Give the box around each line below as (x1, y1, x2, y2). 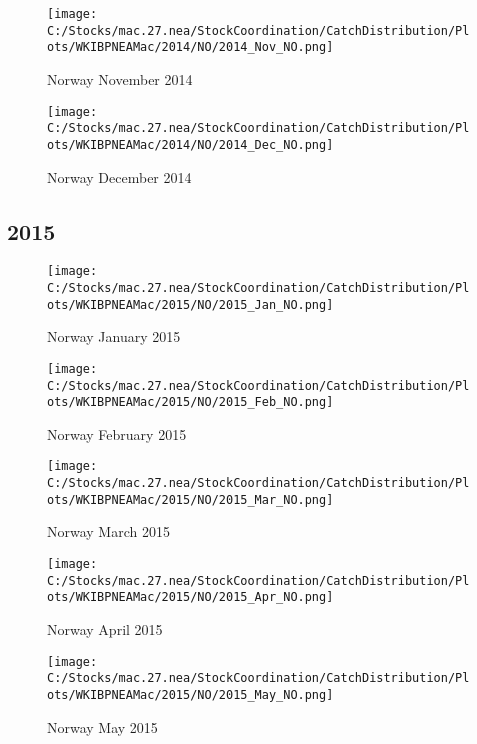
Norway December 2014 (47, 166, 192, 187)
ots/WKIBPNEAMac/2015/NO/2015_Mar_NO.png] (47, 492, 334, 507)
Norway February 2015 (47, 423, 187, 444)
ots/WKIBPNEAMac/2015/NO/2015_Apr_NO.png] (47, 590, 334, 605)
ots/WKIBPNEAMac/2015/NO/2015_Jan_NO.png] (47, 297, 334, 312)
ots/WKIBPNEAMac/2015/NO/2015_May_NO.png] (47, 687, 334, 702)
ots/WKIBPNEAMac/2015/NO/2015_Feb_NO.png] (47, 395, 334, 410)
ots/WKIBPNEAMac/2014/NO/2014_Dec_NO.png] (47, 137, 334, 152)
